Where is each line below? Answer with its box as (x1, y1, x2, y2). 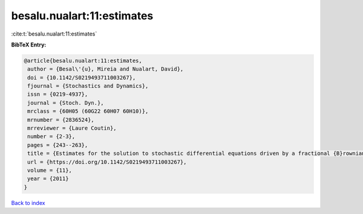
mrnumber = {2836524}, (27, 116, 95, 123)
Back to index (11, 199, 45, 206)
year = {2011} (27, 175, 69, 182)
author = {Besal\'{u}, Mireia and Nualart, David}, (27, 66, 184, 72)
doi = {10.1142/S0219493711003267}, (27, 74, 136, 81)
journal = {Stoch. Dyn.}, (27, 99, 104, 106)
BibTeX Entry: (11, 41, 47, 48)
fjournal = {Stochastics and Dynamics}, (27, 83, 149, 90)
